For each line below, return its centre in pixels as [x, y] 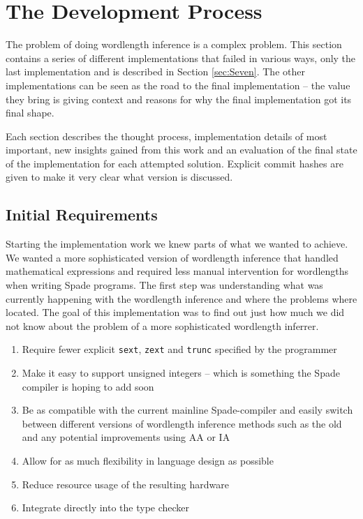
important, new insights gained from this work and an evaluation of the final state [181, 150]
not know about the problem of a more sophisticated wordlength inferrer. [162, 325]
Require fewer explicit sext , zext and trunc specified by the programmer [179, 349]
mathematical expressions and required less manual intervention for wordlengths [177, 271]
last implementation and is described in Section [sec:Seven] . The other [155, 72]
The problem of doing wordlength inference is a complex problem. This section [174, 44]
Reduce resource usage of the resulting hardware [125, 484]
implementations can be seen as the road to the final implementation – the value [178, 85]
